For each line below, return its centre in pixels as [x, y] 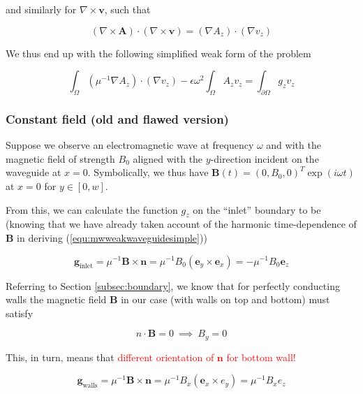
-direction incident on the [265, 158]
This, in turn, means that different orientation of [110, 357]
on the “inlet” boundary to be [257, 209]
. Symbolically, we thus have [148, 172]
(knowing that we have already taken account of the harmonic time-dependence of [181, 224]
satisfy [20, 313]
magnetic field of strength [60, 158]
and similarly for [41, 9]
